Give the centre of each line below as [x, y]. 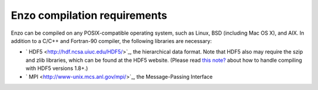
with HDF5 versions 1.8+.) [57, 68]
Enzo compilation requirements [89, 15]
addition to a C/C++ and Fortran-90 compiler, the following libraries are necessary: [111, 41]
